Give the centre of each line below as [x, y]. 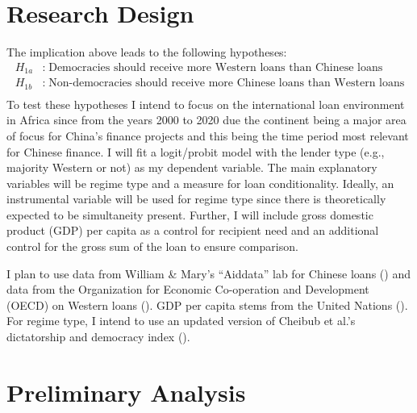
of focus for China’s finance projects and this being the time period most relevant [208, 135]
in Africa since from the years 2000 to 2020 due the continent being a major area [206, 120]
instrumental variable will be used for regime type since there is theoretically [196, 199]
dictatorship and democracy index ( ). [98, 337]
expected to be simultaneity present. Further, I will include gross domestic [190, 214]
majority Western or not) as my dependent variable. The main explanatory [192, 167]
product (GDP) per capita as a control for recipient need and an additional [193, 230]
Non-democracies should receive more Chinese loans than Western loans [227, 83]
